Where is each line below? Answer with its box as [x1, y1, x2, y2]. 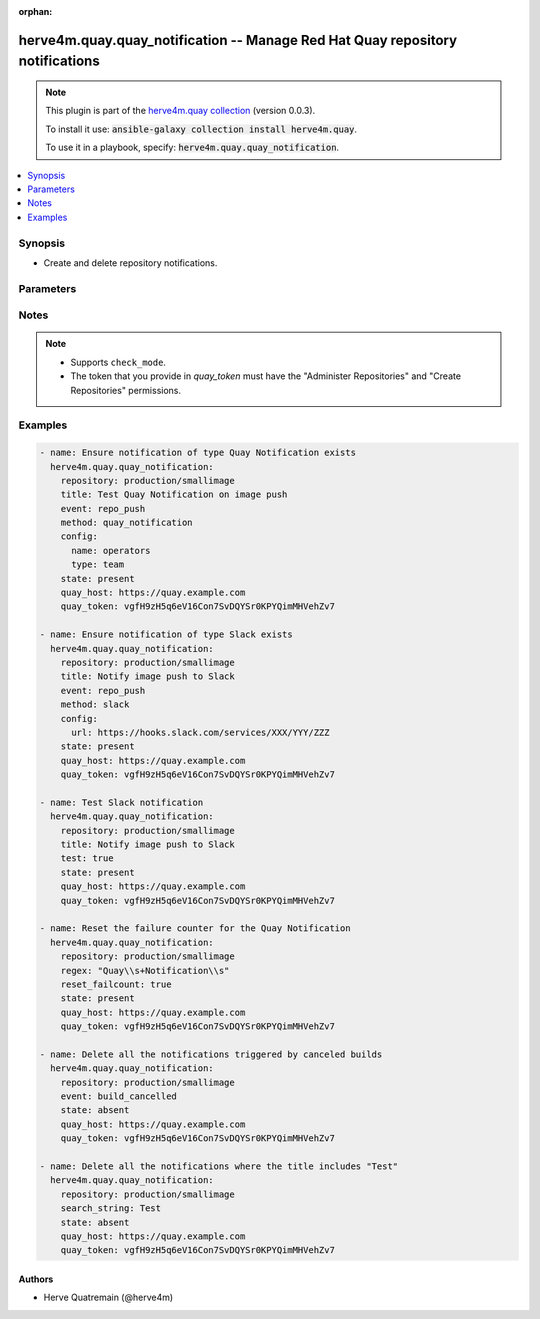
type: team [71, 559, 125, 570]
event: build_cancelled [60, 1091, 177, 1102]
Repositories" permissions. [70, 384, 182, 396]
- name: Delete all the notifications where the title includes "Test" [39, 1161, 399, 1172]
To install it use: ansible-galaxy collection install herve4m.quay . [45, 123, 358, 135]
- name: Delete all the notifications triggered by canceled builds [39, 1048, 383, 1060]
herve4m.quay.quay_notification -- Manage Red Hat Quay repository [18, 31, 458, 49]
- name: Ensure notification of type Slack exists [39, 629, 294, 640]
